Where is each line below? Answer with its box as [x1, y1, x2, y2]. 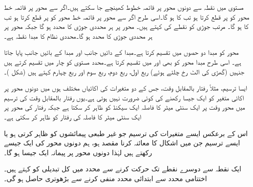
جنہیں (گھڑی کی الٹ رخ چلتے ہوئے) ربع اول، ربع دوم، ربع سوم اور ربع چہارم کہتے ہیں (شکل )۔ [4, 66, 245, 76]
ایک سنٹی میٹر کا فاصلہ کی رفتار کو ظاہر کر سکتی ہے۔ [4, 111, 142, 121]
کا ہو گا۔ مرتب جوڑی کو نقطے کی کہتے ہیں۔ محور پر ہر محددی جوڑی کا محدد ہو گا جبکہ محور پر [4, 21, 249, 31]
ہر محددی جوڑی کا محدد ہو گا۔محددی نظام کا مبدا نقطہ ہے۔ [4, 30, 153, 41]
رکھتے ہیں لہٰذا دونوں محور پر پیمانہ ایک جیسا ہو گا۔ [4, 147, 152, 157]
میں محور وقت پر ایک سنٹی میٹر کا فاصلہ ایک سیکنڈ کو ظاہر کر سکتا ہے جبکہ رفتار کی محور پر [4, 102, 245, 112]
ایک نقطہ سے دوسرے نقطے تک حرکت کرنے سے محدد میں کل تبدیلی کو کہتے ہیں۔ [4, 164, 241, 174]
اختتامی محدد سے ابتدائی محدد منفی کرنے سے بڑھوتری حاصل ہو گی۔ [4, 173, 207, 183]
